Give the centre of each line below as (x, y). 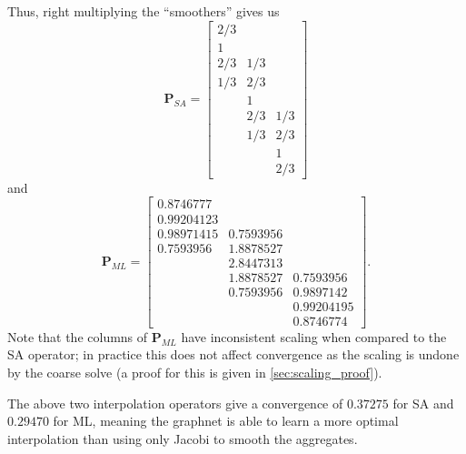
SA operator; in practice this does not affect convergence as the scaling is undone (233, 354)
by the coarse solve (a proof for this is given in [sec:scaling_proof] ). (195, 372)
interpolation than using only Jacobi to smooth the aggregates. (183, 438)
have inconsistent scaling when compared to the (314, 336)
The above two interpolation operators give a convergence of (175, 403)
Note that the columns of (78, 336)
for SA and (423, 403)
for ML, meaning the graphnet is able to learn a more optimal (226, 421)
